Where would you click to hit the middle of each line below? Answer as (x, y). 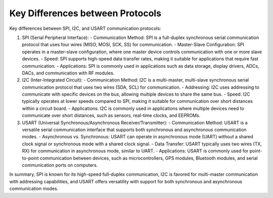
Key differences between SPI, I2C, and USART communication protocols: (85, 28)
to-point (30, 158)
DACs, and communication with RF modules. (68, 73)
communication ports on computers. (60, 165)
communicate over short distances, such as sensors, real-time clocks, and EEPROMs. (111, 115)
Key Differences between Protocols (85, 13)
